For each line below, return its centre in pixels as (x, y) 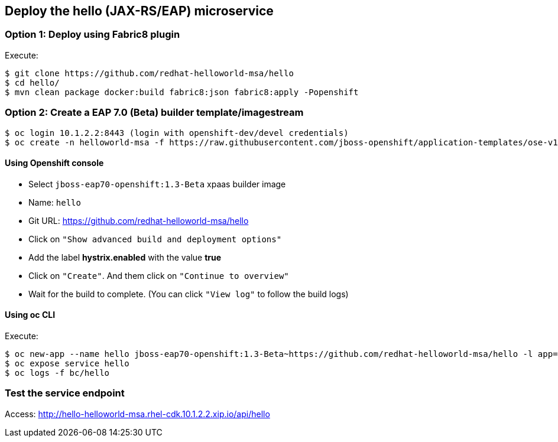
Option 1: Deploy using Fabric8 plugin (93, 35)
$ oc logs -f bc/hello (57, 373)
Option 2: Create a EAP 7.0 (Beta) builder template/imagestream (154, 113)
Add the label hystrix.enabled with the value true (125, 257)
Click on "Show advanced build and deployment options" (155, 239)
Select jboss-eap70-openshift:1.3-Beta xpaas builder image (157, 184)
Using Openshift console (54, 163)
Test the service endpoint (65, 393)
